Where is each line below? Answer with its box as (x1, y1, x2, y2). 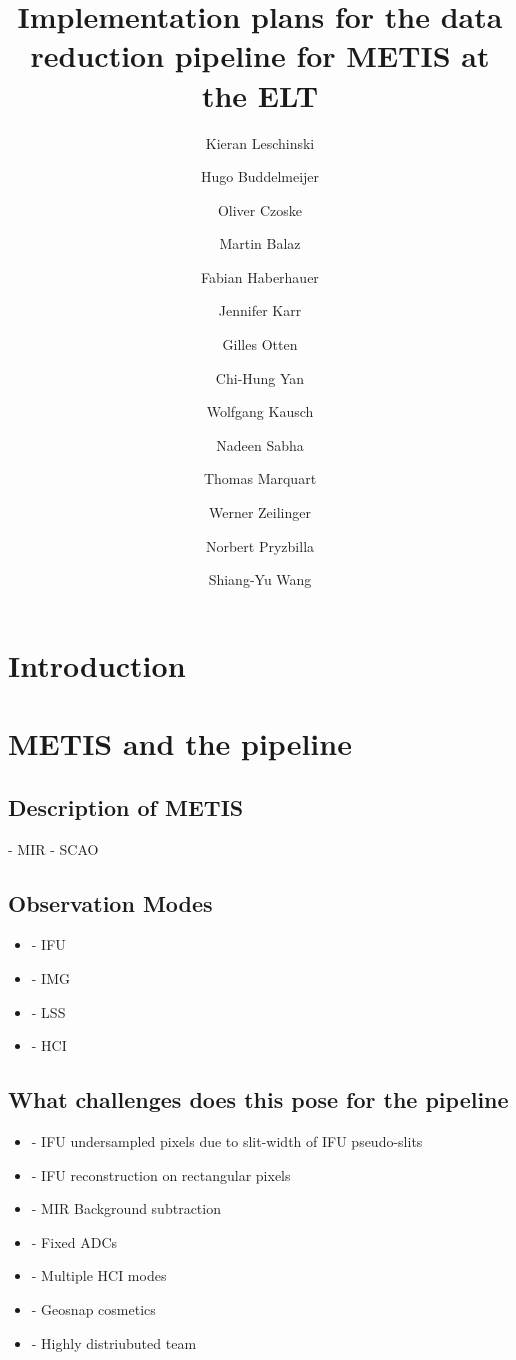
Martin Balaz (219, 233, 301, 254)
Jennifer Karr (218, 300, 302, 321)
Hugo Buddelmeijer (200, 166, 320, 187)
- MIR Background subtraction (31, 1198, 221, 1219)
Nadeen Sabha (216, 434, 304, 455)
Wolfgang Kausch (206, 401, 314, 422)
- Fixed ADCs (31, 1231, 118, 1252)
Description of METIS (8, 791, 244, 822)
